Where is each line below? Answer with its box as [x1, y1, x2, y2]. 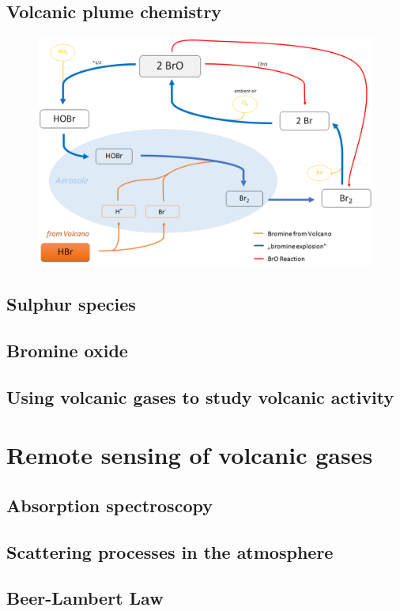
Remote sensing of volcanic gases [6, 439, 373, 471]
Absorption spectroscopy [6, 492, 213, 517]
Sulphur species [6, 292, 136, 316]
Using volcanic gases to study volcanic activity [6, 384, 394, 409]
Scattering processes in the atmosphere [6, 539, 334, 564]
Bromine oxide [6, 338, 128, 362]
